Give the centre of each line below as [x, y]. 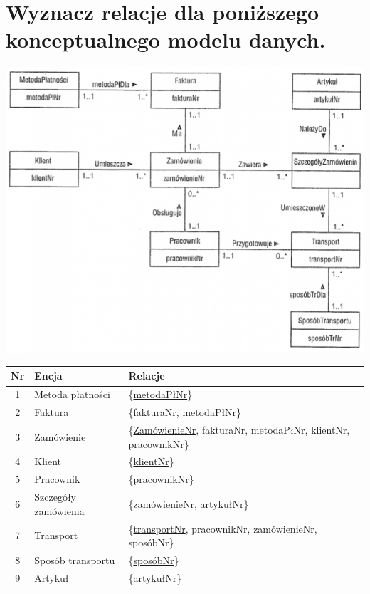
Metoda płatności [72, 394]
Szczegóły [55, 497]
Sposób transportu [75, 559]
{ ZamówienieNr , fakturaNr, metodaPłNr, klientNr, [239, 429]
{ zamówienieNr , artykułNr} [189, 503]
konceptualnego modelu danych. [166, 40]
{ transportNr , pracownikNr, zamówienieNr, [223, 528]
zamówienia [59, 510]
